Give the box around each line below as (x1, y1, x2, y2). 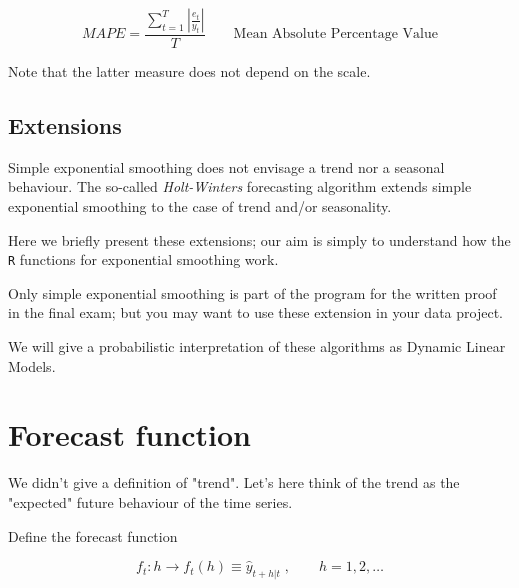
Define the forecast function (8, 525, 178, 546)
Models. (8, 355, 56, 376)
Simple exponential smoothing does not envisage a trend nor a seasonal (8, 156, 445, 177)
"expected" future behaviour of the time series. (8, 491, 293, 512)
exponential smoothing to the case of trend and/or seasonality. (8, 196, 392, 217)
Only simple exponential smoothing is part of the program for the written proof (8, 282, 497, 303)
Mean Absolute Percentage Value (233, 27, 439, 42)
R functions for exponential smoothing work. (8, 249, 279, 270)
